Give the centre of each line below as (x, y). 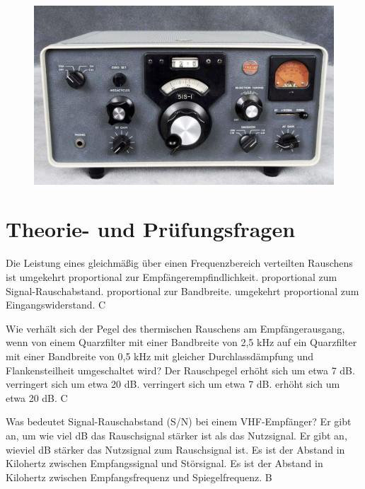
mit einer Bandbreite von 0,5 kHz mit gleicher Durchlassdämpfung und (160, 356)
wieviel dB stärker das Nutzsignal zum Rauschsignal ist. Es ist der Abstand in (175, 449)
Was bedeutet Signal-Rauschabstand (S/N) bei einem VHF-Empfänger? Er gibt (179, 421)
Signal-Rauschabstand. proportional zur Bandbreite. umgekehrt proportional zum (182, 290)
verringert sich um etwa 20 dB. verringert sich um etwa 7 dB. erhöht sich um (173, 384)
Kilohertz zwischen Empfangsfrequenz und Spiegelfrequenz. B (139, 477)
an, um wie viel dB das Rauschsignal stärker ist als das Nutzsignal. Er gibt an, (176, 435)
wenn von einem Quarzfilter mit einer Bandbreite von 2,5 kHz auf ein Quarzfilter (181, 342)
